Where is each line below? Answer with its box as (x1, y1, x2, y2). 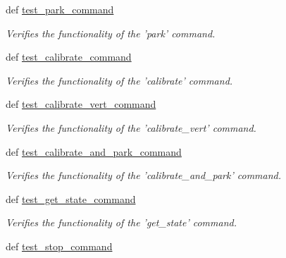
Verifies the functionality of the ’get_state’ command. (6, 215, 237, 230)
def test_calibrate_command (6, 49, 132, 64)
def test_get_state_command (6, 191, 136, 206)
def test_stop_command (6, 238, 113, 253)
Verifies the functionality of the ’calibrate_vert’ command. (6, 120, 256, 135)
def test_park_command (6, 2, 114, 16)
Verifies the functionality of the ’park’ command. (6, 25, 216, 40)
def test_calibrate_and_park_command (6, 144, 182, 159)
